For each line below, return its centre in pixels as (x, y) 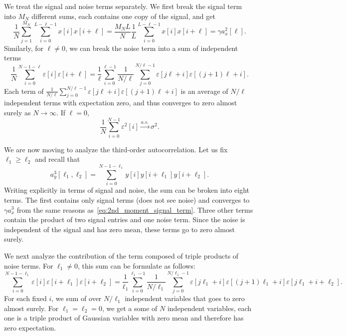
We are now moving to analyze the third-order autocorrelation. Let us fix (116, 149)
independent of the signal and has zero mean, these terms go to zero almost (119, 229)
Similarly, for (24, 48)
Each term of (24, 91)
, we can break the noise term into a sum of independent (152, 48)
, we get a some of (130, 308)
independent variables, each (209, 308)
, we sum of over (77, 298)
